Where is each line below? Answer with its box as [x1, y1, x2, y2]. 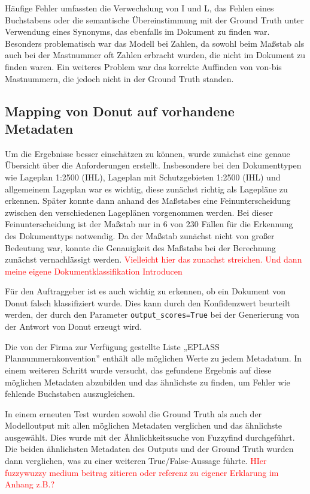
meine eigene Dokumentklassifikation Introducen [5, 264, 183, 277]
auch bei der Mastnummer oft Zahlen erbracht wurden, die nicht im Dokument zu [5, 49, 306, 61]
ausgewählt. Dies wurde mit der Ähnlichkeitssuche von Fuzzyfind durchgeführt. [5, 430, 295, 443]
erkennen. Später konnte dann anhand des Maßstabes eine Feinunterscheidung [5, 194, 291, 207]
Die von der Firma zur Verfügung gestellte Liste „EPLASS [5, 340, 220, 353]
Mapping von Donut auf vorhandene [5, 101, 235, 120]
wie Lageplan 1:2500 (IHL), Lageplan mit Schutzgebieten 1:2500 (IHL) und [5, 170, 281, 183]
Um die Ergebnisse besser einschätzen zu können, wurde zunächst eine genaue [5, 147, 290, 159]
